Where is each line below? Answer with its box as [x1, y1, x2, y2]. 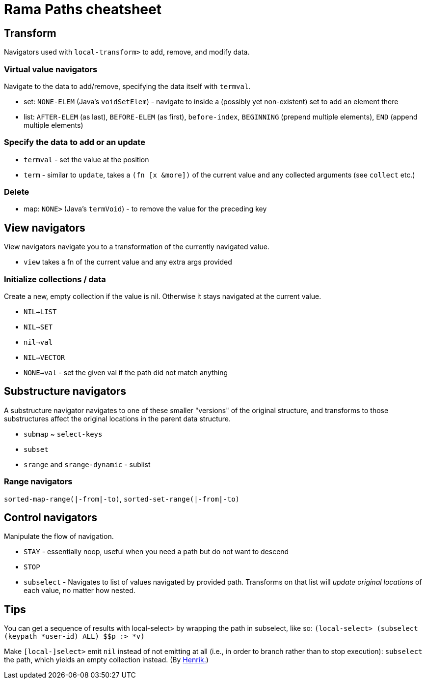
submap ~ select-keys [24, 429, 103, 438]
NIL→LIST [24, 308, 57, 316]
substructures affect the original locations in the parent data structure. [4, 414, 231, 423]
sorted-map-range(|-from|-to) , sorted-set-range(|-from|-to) [4, 494, 240, 503]
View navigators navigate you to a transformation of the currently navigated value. [4, 242, 269, 251]
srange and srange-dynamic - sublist [24, 460, 151, 469]
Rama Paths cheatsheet [4, 1, 161, 18]
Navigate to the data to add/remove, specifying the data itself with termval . [4, 82, 251, 90]
